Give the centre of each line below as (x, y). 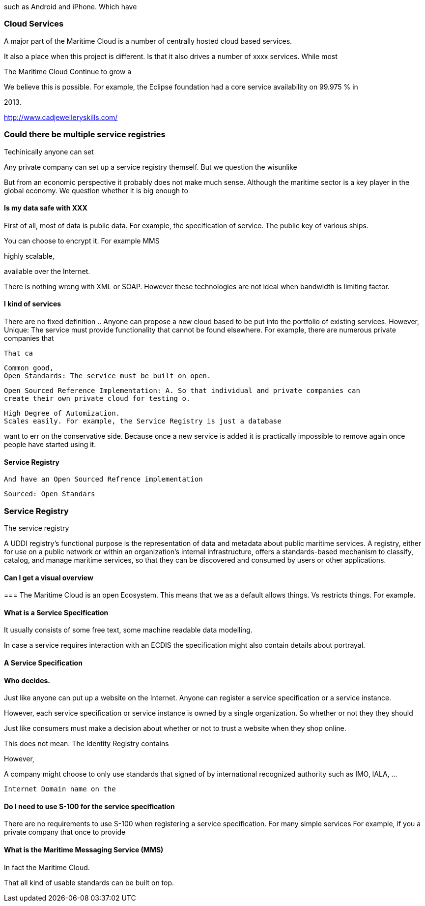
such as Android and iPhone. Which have (71, 7)
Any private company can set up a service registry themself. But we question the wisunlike (151, 167)
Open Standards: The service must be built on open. (108, 376)
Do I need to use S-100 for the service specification (89, 806)
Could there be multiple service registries (85, 135)
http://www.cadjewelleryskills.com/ (61, 117)
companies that (29, 338)
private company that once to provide (65, 832)
